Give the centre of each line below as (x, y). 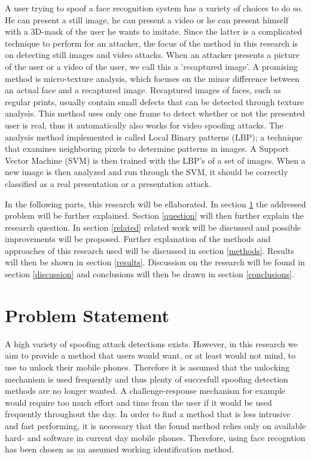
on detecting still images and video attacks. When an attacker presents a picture (152, 55)
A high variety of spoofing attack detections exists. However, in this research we (151, 343)
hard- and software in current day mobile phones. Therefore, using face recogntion (155, 437)
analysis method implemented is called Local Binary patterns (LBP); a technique (154, 137)
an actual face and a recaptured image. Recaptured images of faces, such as (143, 90)
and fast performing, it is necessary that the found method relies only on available (155, 425)
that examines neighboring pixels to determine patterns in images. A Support (147, 149)
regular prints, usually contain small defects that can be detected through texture (154, 101)
